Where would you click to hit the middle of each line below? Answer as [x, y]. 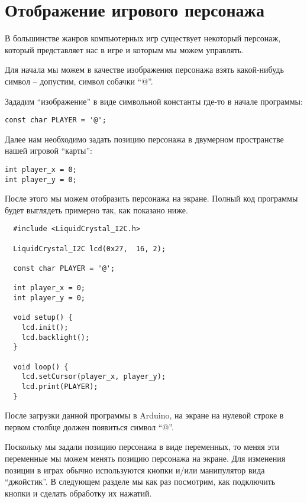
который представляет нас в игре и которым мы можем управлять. [125, 49]
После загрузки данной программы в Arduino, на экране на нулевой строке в [144, 415]
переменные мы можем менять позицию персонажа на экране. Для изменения [145, 458]
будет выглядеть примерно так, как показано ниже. [96, 210]
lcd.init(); [45, 327]
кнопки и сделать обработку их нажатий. [78, 493]
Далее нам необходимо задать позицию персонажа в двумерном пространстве [144, 139]
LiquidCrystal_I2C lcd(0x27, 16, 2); [90, 249]
